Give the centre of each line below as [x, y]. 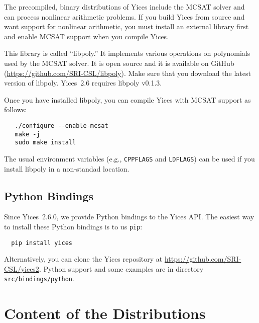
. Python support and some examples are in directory [121, 268]
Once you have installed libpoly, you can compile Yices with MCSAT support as [127, 99]
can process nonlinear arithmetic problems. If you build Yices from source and [124, 16]
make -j [27, 134]
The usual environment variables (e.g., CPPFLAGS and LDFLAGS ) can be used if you [129, 158]
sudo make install [45, 143]
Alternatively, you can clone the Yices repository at [83, 259]
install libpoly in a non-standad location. [67, 168]
